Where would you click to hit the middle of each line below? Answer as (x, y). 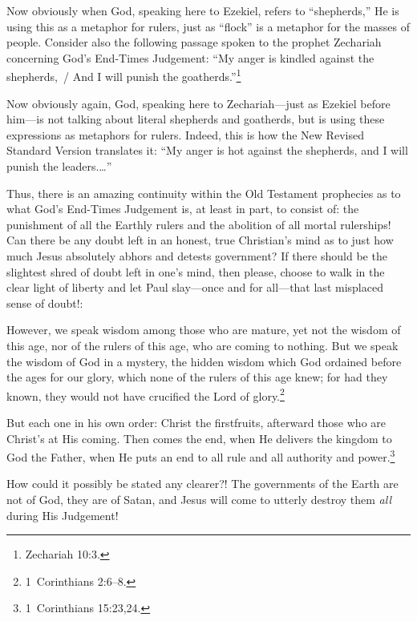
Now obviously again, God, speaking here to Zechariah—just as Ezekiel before (198, 103)
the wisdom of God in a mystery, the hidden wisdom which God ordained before (204, 361)
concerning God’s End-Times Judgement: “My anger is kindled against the (190, 57)
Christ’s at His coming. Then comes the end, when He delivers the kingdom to (199, 438)
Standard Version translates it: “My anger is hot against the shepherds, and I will (207, 150)
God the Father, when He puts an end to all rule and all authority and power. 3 (201, 456)
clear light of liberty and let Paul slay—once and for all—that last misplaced (195, 287)
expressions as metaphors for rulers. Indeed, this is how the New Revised (185, 134)
